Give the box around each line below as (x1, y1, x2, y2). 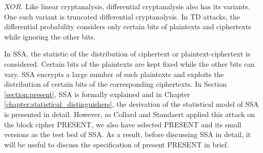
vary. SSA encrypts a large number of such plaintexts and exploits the (4, 68, 224, 79)
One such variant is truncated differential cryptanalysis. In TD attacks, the (4, 11, 240, 22)
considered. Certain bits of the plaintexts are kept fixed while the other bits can (4, 58, 255, 69)
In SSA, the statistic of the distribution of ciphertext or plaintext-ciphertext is (4, 48, 251, 59)
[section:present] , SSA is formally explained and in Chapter (4, 88, 190, 99)
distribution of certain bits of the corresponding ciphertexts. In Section (4, 79, 227, 89)
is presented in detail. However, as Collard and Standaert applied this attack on (4, 108, 255, 119)
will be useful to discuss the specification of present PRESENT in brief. (4, 139, 229, 149)
